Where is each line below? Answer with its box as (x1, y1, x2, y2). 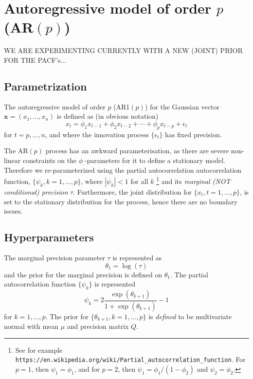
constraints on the (22, 155, 77, 165)
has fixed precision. (165, 129, 222, 139)
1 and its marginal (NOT (156, 175, 231, 186)
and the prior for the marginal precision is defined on (4, 269, 163, 279)
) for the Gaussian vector (145, 101, 220, 111)
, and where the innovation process (45, 129, 149, 139)
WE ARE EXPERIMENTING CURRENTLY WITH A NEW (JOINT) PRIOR (4, 45, 243, 55)
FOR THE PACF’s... (4, 54, 67, 65)
